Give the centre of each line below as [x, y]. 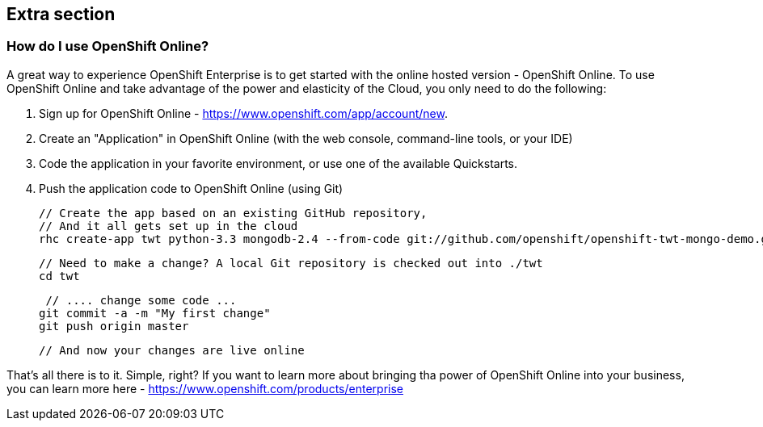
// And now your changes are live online [172, 350]
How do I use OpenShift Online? [108, 46]
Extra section [61, 14]
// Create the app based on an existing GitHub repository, [233, 213]
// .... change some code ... [141, 300]
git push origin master [114, 326]
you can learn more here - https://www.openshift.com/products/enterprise [205, 388]
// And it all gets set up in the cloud [169, 226]
